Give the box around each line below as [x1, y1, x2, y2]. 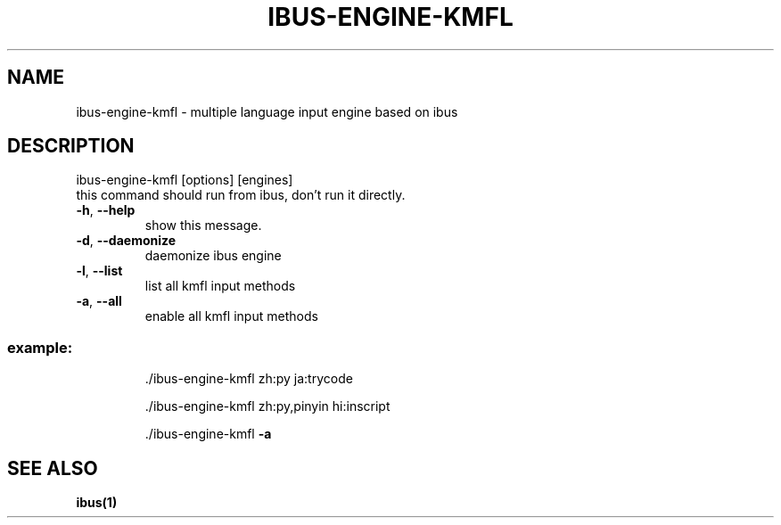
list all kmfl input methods [144, 278, 296, 294]
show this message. [144, 217, 262, 234]
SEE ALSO [7, 456, 98, 480]
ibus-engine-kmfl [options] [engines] [76, 172, 293, 188]
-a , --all [76, 293, 122, 309]
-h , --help [76, 202, 136, 218]
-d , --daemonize [76, 233, 177, 249]
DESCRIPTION [7, 135, 135, 158]
